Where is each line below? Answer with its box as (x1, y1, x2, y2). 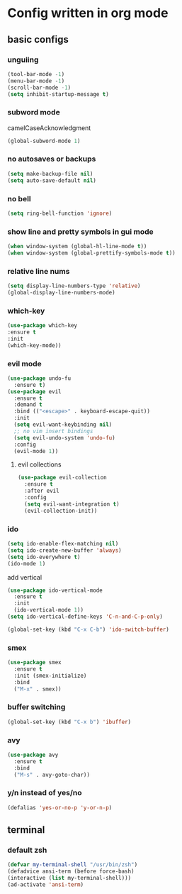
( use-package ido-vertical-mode (7, 587, 103, 594)
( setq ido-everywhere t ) (7, 553, 81, 560)
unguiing (7, 55, 39, 65)
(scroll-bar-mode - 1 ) (7, 84, 72, 91)
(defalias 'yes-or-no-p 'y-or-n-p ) (7, 804, 113, 811)
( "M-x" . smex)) (13, 685, 62, 693)
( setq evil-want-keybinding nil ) (13, 421, 113, 428)
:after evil (24, 487, 59, 495)
